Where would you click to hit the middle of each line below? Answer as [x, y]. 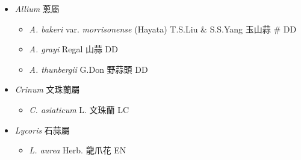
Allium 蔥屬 [37, 8]
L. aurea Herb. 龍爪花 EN [78, 150]
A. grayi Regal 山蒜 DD [73, 49]
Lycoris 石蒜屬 [42, 130]
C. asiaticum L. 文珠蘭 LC [79, 109]
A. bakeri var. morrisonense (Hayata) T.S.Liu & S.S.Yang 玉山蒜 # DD [163, 29]
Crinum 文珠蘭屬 [47, 89]
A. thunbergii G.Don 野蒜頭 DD [88, 69]
